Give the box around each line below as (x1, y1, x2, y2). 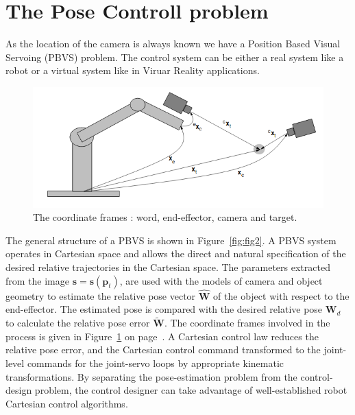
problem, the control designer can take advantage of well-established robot (34, 383, 347, 397)
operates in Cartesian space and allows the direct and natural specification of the (5, 246, 346, 261)
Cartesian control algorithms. (5, 396, 128, 410)
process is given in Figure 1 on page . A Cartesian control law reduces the (5, 329, 319, 343)
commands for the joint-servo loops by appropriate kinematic (27, 356, 284, 370)
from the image (5, 273, 69, 287)
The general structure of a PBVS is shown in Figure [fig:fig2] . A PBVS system (5, 233, 336, 247)
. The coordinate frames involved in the (164, 316, 330, 330)
